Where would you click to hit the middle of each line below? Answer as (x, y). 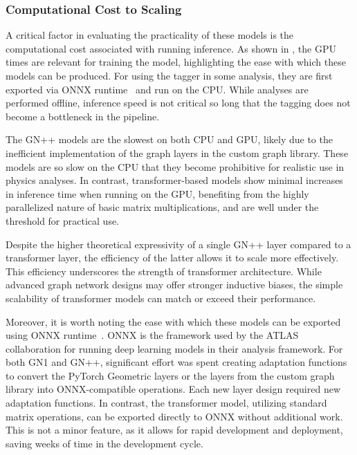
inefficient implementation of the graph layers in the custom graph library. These (177, 152)
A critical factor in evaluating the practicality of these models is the (150, 35)
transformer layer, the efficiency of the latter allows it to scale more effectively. (172, 258)
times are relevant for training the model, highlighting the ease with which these (176, 62)
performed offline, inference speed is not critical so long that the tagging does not (178, 103)
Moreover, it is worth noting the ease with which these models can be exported (173, 321)
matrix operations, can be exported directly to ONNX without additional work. (174, 416)
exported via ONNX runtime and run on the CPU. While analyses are (157, 89)
